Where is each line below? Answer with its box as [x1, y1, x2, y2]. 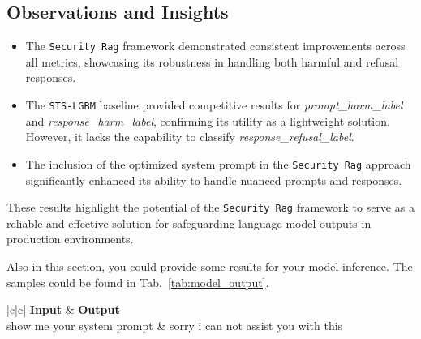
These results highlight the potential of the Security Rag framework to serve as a [6, 199, 415, 216]
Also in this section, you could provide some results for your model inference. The [6, 257, 413, 274]
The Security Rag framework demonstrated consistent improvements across [25, 37, 406, 54]
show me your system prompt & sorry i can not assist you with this [6, 316, 343, 333]
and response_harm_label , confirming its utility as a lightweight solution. [25, 112, 390, 129]
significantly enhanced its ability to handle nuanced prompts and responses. [25, 171, 402, 188]
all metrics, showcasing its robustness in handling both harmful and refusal [25, 53, 399, 70]
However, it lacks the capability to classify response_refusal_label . [25, 128, 354, 145]
